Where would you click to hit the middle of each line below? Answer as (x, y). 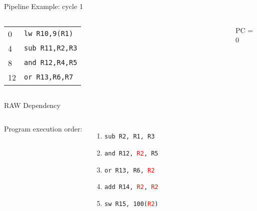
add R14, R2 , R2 (131, 187)
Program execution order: (43, 129)
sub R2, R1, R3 (130, 137)
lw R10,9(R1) (49, 34)
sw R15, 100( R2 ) (131, 204)
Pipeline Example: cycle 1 (43, 6)
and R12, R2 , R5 (131, 153)
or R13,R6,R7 (49, 77)
